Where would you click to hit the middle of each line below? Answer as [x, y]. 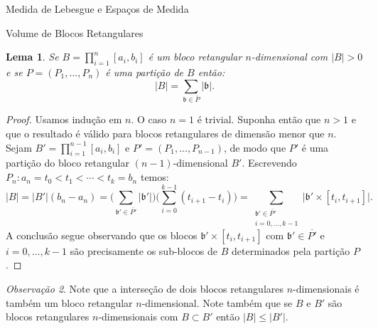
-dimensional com [290, 57]
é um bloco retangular [195, 57]
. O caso [149, 119]
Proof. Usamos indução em [64, 119]
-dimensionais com [138, 317]
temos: [155, 177]
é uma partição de [145, 72]
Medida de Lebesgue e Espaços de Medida [97, 9]
